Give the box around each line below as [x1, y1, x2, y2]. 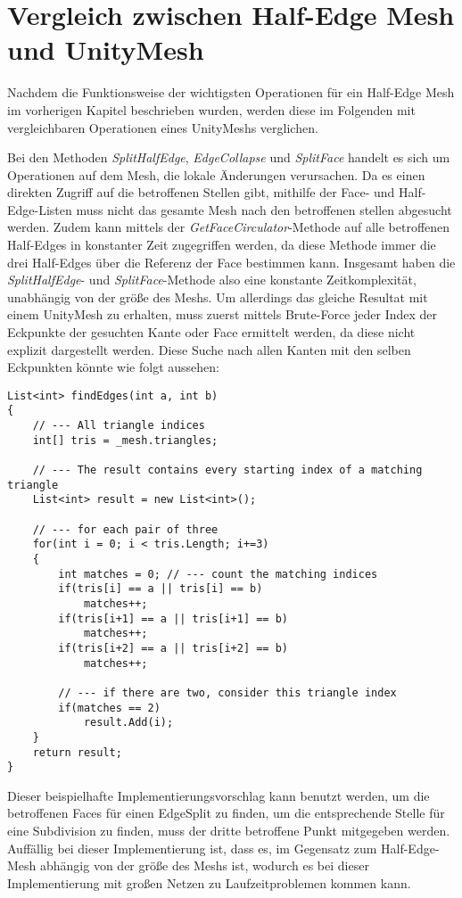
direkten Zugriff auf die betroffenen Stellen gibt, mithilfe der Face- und [7, 183, 395, 202]
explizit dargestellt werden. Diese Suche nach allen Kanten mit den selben [7, 340, 411, 358]
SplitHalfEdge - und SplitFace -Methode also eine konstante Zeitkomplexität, [7, 270, 417, 289]
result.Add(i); [83, 716, 174, 729]
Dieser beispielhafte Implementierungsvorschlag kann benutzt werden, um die [7, 786, 430, 804]
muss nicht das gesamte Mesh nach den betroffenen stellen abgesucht [76, 200, 452, 218]
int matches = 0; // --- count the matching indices [58, 567, 378, 581]
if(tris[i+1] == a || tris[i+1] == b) [58, 612, 288, 625]
